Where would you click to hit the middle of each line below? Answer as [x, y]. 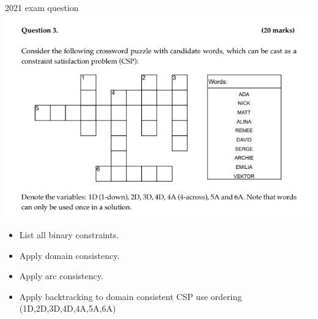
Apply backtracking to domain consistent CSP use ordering [131, 296]
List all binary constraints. [69, 235]
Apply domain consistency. [69, 255]
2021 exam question [42, 7]
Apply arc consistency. [61, 276]
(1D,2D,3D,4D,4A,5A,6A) [68, 308]
